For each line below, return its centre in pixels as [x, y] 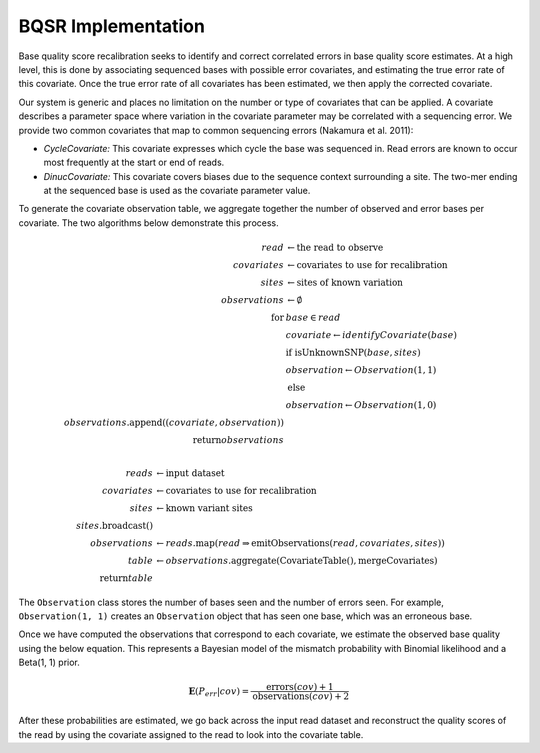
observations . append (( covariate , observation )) [174, 423]
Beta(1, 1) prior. [49, 662]
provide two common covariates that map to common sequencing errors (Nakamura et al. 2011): [216, 130]
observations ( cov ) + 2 [301, 696]
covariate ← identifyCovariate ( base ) [371, 335]
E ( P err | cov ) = [219, 692]
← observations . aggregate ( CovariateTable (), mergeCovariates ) [297, 560]
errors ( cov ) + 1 [299, 687]
